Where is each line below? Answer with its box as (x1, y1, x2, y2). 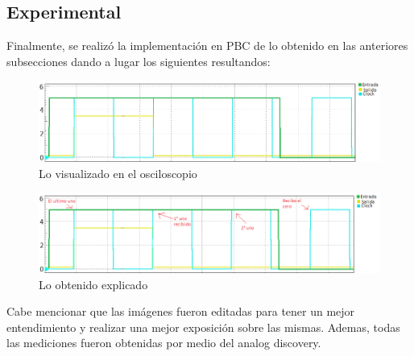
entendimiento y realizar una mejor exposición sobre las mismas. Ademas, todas (6, 318, 400, 335)
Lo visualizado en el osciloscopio (39, 164, 197, 181)
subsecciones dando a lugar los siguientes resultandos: (6, 52, 271, 69)
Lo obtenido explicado (39, 275, 148, 292)
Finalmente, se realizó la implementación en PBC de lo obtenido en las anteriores (6, 37, 408, 54)
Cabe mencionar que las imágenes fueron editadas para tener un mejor (6, 303, 355, 320)
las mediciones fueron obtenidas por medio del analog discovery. (6, 334, 321, 351)
